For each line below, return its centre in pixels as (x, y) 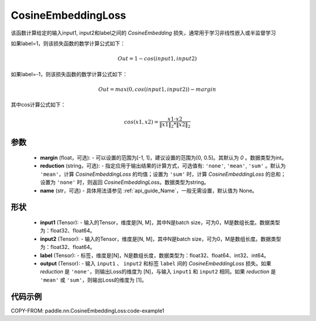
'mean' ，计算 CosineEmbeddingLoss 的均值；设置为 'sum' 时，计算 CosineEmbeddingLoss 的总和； (163, 174)
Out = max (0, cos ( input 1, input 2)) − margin (157, 89)
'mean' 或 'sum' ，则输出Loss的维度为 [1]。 (94, 280)
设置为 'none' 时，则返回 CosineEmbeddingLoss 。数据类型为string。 (125, 182)
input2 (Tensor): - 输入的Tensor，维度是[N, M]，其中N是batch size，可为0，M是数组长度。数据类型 (161, 239)
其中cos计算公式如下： (38, 105)
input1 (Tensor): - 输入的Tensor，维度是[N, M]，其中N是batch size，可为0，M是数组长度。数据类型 (160, 223)
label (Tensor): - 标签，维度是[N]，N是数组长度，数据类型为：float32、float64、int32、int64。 (154, 255)
